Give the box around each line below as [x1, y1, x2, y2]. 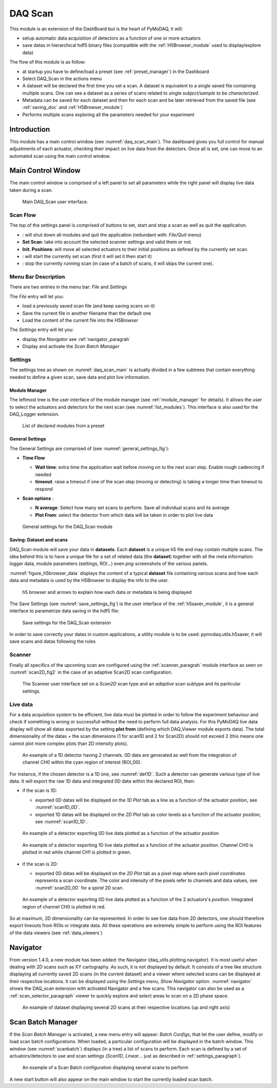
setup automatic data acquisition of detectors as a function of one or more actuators [22, 35, 201, 41]
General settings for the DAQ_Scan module [22, 523, 113, 530]
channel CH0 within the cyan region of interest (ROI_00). [22, 759, 142, 766]
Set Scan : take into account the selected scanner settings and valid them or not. [22, 239, 192, 245]
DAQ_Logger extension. [9, 411, 60, 417]
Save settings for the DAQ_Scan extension [22, 620, 111, 626]
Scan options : [22, 495, 54, 501]
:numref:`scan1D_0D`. [35, 804, 81, 810]
